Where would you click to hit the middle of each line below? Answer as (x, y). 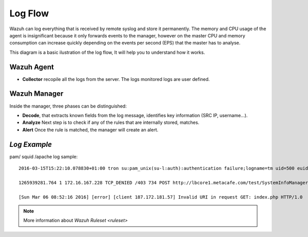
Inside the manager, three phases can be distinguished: (68, 106)
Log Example (31, 144)
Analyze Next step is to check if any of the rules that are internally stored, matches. (111, 122)
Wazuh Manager (36, 94)
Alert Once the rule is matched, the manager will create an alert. (90, 130)
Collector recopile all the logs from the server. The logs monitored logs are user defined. (116, 79)
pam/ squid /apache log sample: (44, 157)
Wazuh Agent (32, 67)
